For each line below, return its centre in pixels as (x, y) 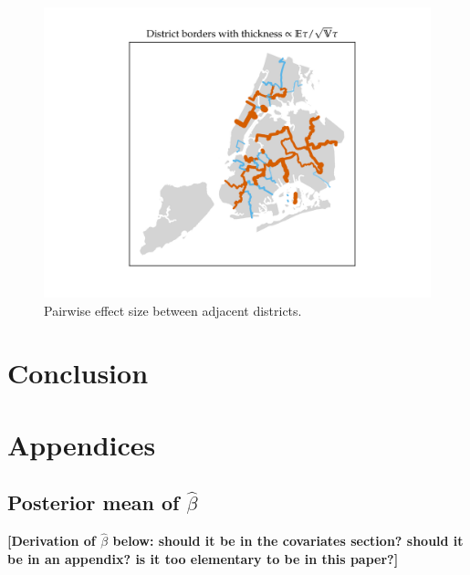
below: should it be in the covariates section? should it (288, 541)
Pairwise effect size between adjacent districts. (173, 310)
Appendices (82, 444)
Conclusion (78, 373)
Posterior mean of (94, 502)
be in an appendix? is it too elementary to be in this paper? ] (203, 558)
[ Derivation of (52, 541)
